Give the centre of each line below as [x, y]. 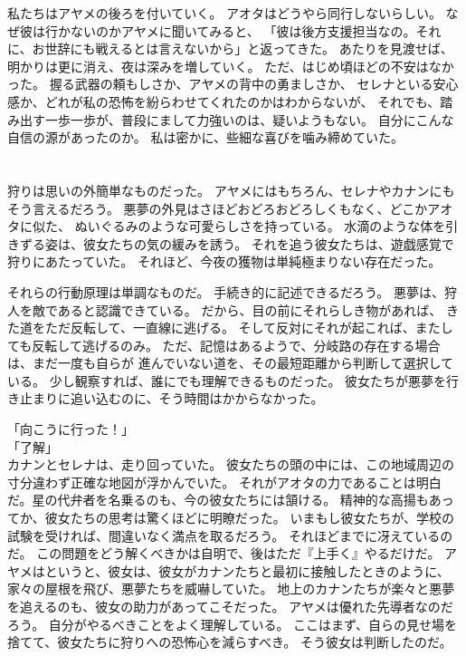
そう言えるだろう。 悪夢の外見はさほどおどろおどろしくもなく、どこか [218, 208]
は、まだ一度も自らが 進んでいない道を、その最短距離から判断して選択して [231, 363]
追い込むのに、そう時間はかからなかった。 [197, 398]
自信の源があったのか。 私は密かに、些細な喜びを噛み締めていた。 [205, 137]
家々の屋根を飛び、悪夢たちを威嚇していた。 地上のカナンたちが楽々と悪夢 [231, 588]
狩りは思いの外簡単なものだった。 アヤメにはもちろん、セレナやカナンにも [231, 190]
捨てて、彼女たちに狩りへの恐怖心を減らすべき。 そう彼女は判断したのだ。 [230, 642]
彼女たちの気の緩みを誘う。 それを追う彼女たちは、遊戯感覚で [268, 243]
